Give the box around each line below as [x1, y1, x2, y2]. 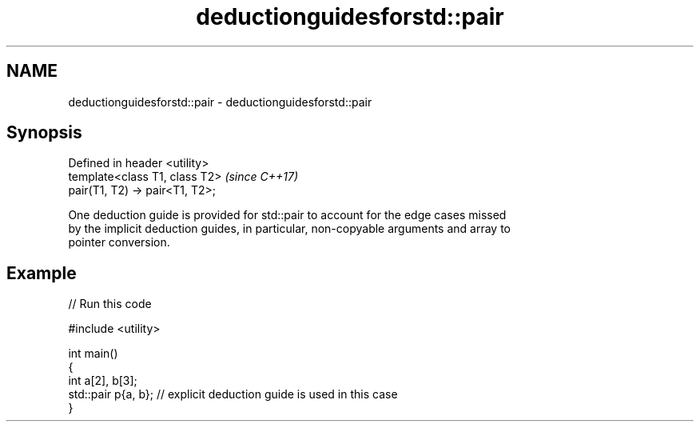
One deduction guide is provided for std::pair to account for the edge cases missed [68, 208, 507, 222]
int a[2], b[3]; [68, 374, 137, 388]
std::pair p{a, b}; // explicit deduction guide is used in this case [68, 387, 398, 402]
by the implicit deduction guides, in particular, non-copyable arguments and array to [68, 222, 511, 236]
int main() [68, 346, 118, 361]
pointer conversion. [68, 235, 170, 250]
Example [6, 262, 77, 283]
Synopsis [6, 122, 82, 143]
